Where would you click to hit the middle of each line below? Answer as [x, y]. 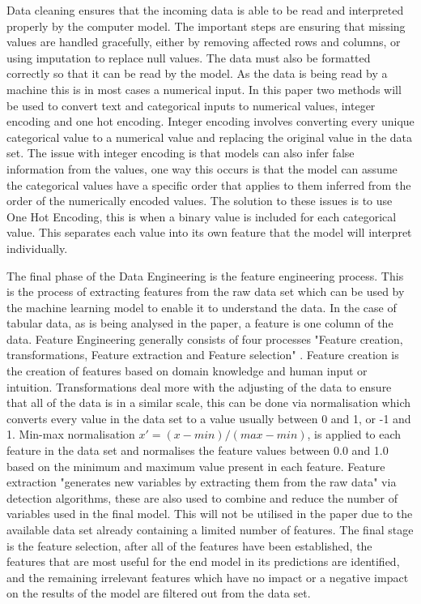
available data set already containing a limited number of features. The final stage [210, 529]
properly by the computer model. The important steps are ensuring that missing [206, 26]
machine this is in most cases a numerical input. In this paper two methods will [204, 89]
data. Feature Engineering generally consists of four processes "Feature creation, [205, 338]
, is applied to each [354, 434]
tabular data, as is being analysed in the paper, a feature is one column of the [200, 323]
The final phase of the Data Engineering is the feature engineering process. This [205, 275]
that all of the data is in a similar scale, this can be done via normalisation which [209, 403]
